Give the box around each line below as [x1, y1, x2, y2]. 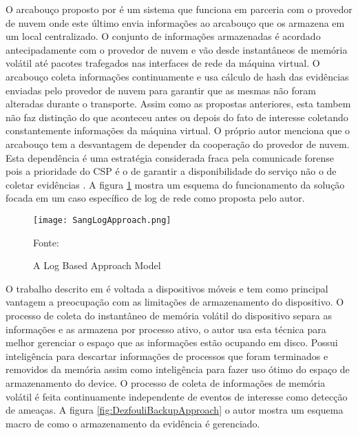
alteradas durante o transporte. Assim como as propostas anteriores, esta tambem [6, 96, 351, 111]
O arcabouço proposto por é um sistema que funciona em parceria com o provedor [6, 2, 352, 16]
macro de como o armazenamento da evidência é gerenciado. [6, 416, 260, 430]
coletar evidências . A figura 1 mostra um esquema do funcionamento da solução [6, 177, 345, 191]
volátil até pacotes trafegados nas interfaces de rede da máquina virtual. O [6, 56, 320, 70]
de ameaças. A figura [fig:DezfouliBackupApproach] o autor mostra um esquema [6, 403, 344, 417]
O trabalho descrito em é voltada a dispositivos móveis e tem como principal [6, 281, 328, 295]
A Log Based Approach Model [33, 258, 161, 273]
